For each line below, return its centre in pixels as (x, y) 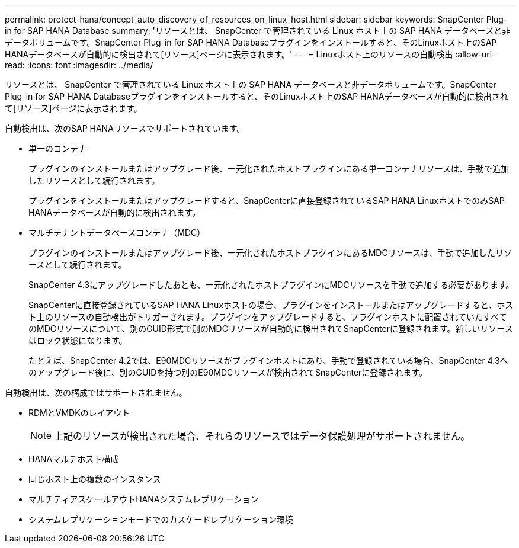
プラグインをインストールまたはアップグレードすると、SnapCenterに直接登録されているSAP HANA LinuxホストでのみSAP (267, 201)
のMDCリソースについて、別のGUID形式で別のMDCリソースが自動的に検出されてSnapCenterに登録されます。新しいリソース (271, 329)
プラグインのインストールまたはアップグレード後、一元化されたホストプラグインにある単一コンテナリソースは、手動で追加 (269, 169)
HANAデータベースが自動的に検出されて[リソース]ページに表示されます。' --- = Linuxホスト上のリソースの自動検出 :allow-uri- (250, 54)
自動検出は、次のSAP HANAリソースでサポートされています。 (125, 128)
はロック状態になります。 (78, 340)
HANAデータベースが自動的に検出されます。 (115, 212)
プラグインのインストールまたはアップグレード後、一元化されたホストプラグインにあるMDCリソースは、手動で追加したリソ (270, 253)
